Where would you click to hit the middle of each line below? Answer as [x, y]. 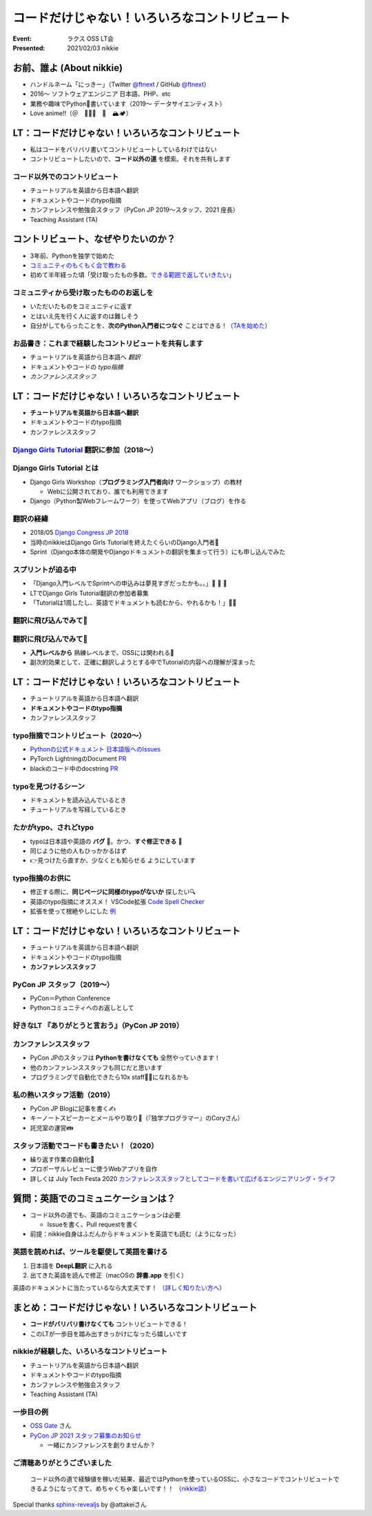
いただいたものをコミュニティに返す [81, 306]
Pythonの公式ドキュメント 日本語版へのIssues [95, 749]
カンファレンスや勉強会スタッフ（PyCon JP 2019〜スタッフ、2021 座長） [134, 210]
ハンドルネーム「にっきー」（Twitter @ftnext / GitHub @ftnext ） [120, 84]
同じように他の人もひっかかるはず [78, 851]
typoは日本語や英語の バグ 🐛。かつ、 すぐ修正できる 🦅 [106, 841]
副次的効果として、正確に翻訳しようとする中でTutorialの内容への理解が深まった [143, 663]
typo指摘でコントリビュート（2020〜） [79, 736]
